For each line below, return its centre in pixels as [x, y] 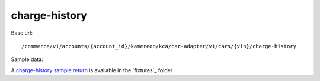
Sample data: [27, 59]
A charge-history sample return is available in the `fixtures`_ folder [92, 70]
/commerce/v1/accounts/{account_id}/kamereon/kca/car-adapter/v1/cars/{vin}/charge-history [159, 46]
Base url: [22, 33]
